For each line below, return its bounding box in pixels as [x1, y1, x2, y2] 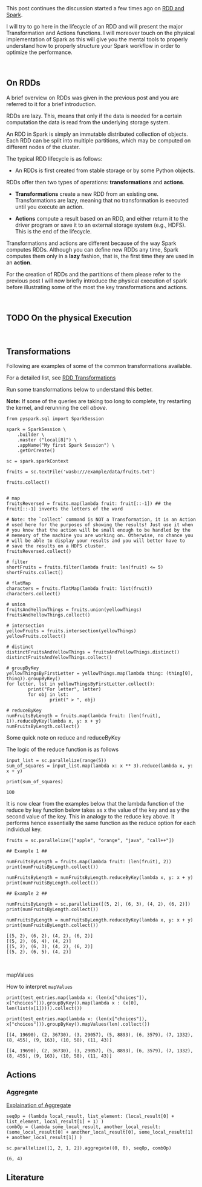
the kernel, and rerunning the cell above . [6, 404, 108, 412]
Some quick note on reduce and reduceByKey [6, 734, 121, 741]
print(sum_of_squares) [6, 779, 64, 785]
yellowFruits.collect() [6, 634, 67, 640]
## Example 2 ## [6, 891, 47, 897]
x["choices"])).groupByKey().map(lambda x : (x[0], [6, 1000, 139, 1006]
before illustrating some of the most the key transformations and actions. [6, 283, 188, 290]
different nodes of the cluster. [6, 143, 80, 150]
